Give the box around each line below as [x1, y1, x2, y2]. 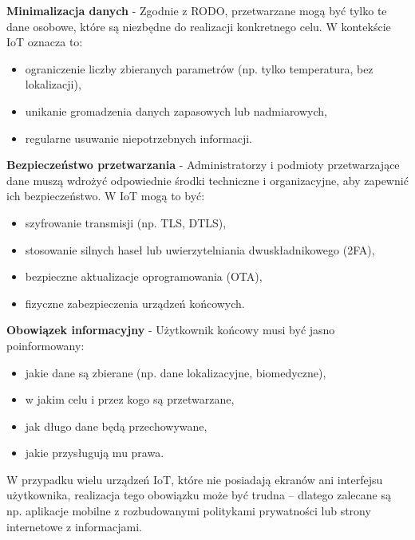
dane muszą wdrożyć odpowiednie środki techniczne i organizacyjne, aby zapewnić [6, 171, 409, 188]
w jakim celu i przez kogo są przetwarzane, [25, 391, 235, 408]
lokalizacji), [25, 76, 81, 93]
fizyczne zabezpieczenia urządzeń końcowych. [25, 294, 245, 311]
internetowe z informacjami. [6, 518, 143, 534]
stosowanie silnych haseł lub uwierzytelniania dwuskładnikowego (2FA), [25, 241, 375, 258]
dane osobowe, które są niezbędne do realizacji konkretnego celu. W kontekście [6, 18, 391, 34]
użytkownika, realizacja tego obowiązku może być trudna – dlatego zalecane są [6, 487, 391, 503]
